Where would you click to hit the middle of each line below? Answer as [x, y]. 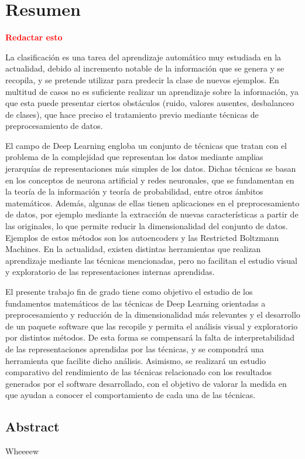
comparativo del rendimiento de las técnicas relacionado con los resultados [139, 372]
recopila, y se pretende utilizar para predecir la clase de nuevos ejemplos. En [142, 79]
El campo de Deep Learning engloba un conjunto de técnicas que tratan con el [146, 145]
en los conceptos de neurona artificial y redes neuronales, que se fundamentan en [150, 180]
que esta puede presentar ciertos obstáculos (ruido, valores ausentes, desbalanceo [150, 103]
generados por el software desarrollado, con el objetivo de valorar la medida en [146, 383]
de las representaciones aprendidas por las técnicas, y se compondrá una [135, 348]
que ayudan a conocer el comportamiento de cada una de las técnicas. [131, 395]
